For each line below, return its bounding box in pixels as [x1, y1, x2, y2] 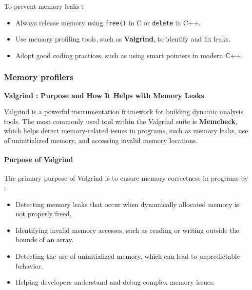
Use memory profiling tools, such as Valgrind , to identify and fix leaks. [15, 34, 231, 44]
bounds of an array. [15, 234, 74, 245]
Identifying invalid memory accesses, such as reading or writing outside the [15, 225, 239, 235]
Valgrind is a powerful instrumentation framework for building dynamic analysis [4, 106, 244, 117]
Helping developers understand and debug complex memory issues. [15, 277, 215, 287]
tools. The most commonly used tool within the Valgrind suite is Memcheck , [4, 116, 237, 126]
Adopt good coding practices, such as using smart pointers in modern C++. [15, 50, 243, 60]
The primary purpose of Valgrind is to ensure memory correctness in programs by [4, 173, 248, 183]
